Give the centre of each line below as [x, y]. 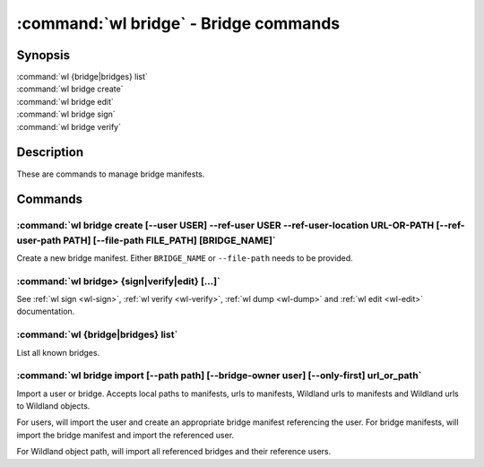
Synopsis [43, 55]
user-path [39, 240]
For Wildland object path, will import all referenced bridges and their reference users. [174, 452]
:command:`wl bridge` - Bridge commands [178, 23]
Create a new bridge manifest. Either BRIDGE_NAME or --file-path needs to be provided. [185, 258]
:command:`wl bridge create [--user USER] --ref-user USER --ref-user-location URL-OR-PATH [225, 226]
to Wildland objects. [53, 406]
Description [50, 152]
